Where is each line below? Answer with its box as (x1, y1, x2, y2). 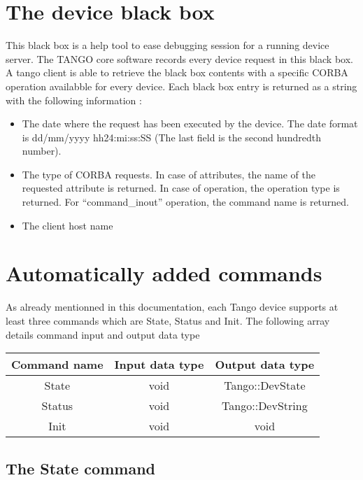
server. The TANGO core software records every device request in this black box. (6, 51, 353, 66)
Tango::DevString (222, 397, 308, 414)
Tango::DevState (224, 377, 306, 394)
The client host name (22, 218, 113, 232)
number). (22, 143, 62, 158)
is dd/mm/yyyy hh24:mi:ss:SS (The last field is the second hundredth (22, 129, 321, 144)
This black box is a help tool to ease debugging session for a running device (6, 38, 329, 52)
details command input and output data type (6, 327, 200, 341)
